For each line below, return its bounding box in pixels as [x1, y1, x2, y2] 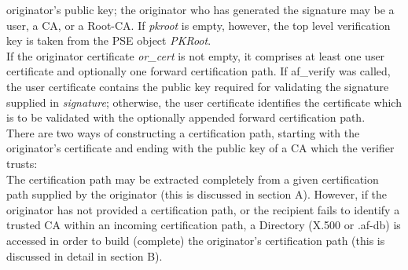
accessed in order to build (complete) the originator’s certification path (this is [6, 232, 385, 248]
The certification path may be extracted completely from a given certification [6, 170, 379, 187]
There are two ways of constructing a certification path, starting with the [6, 124, 360, 140]
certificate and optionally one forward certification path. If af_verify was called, [6, 63, 391, 79]
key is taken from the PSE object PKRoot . [6, 32, 211, 49]
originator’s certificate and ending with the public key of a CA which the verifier [6, 140, 395, 156]
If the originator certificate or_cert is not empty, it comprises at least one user [6, 47, 385, 64]
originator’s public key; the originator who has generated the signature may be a [6, 2, 395, 17]
